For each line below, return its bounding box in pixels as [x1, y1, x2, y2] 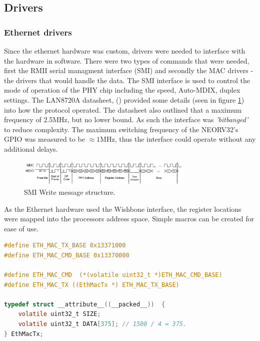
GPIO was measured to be [4, 134, 85, 144]
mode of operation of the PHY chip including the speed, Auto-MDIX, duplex [4, 85, 240, 95]
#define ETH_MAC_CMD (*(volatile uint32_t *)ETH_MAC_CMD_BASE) [4, 271, 222, 279]
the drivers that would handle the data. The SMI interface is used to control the [4, 75, 250, 85]
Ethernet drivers [4, 26, 72, 38]
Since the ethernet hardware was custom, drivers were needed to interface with [4, 46, 245, 56]
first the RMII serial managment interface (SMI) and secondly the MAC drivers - [4, 65, 253, 76]
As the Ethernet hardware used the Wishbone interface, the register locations [4, 203, 241, 214]
